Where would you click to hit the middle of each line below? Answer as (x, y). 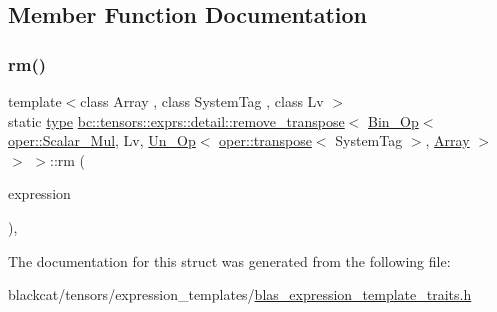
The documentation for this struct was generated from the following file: (229, 260)
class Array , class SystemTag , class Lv (202, 101)
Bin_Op (393, 120)
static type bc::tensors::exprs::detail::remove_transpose (176, 120)
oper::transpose (265, 140)
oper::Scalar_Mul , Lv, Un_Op (102, 140)
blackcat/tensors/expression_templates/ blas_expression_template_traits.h (240, 294)
